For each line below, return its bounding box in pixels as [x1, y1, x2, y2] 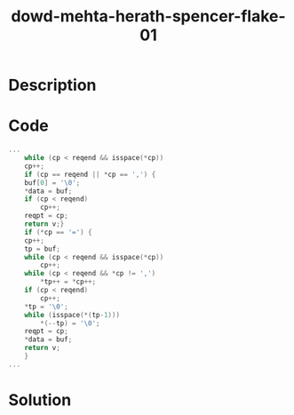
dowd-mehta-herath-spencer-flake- [11, 6, 286, 27]
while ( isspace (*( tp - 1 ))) [24, 310, 121, 319]
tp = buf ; [24, 244, 61, 253]
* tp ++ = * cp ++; [40, 277, 97, 286]
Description [8, 76, 97, 95]
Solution [8, 389, 72, 410]
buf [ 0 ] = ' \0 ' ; [24, 178, 81, 188]
